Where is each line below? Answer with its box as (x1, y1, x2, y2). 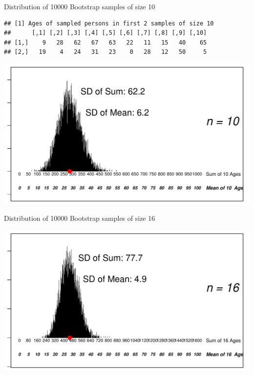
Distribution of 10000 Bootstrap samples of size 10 (4, 1, 155, 11)
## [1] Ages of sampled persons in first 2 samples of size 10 (4, 20, 214, 27)
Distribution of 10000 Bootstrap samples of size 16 (4, 213, 155, 223)
